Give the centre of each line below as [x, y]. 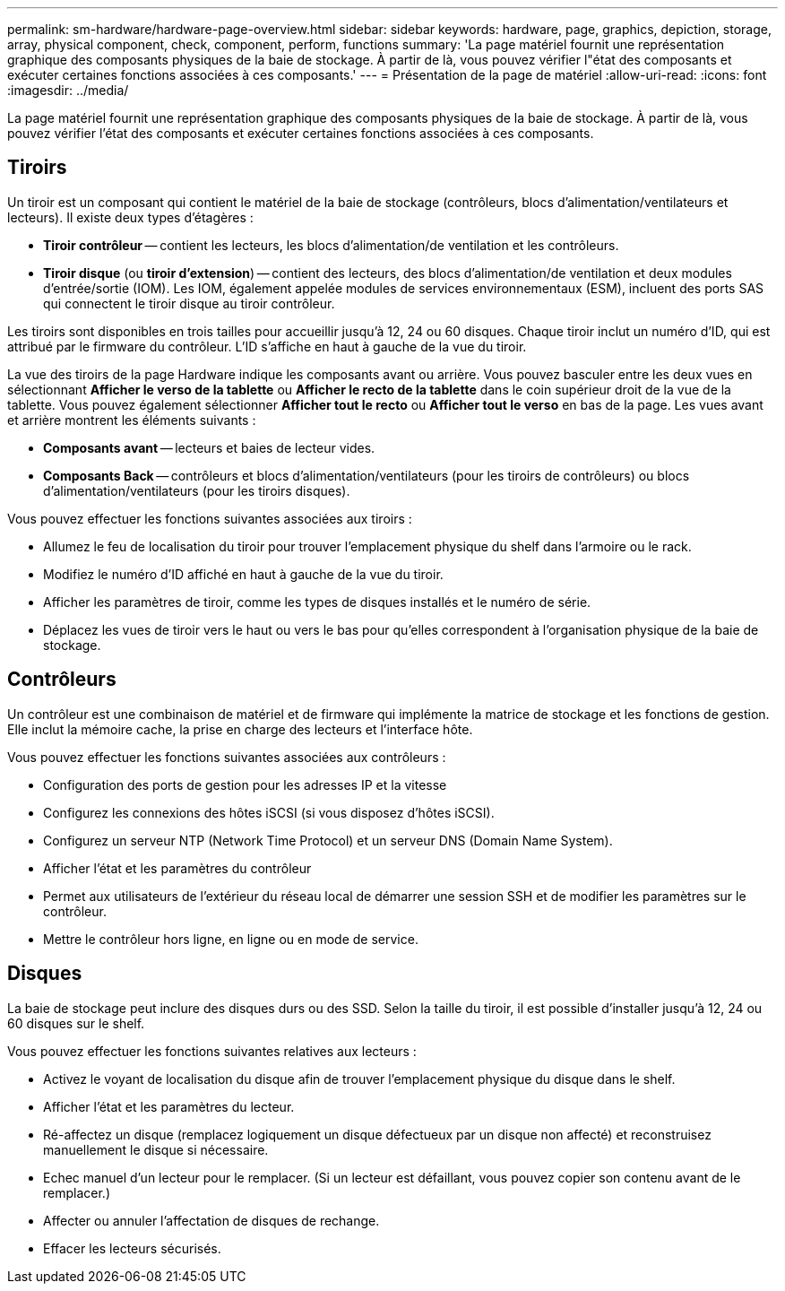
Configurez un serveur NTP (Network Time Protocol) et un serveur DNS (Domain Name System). [328, 840]
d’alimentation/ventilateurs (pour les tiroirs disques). [197, 490]
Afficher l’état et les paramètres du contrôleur [177, 868]
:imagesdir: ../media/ [68, 90]
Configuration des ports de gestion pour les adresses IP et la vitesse [245, 784]
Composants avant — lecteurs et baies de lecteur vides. [209, 447]
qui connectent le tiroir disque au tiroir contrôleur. [189, 303]
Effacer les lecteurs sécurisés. [132, 1248]
